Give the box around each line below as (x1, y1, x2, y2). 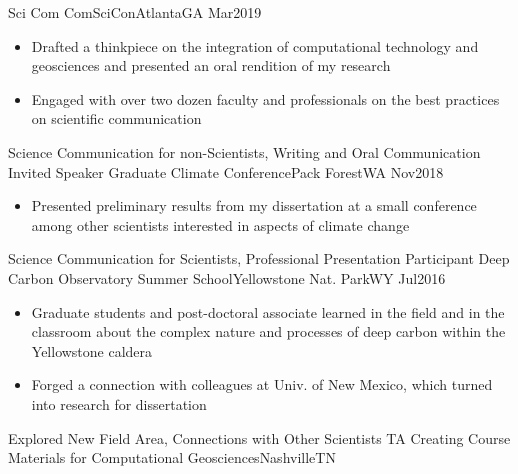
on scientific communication (31, 108, 202, 129)
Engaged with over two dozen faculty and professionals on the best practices (31, 88, 500, 109)
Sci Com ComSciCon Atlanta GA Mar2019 (8, 2, 262, 22)
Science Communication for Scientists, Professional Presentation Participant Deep (8, 248, 510, 269)
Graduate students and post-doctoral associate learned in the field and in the (31, 301, 505, 322)
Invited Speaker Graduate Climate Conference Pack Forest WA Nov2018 (8, 161, 444, 182)
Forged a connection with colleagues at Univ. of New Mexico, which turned (31, 374, 493, 395)
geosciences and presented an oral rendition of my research (31, 55, 391, 76)
